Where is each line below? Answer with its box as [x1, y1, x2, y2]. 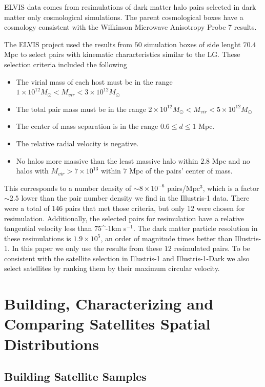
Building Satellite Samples [4, 369, 147, 384]
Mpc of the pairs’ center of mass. [129, 165, 233, 176]
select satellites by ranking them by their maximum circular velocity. [4, 263, 220, 274]
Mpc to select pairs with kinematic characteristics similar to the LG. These [4, 49, 240, 60]
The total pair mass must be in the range [16, 103, 146, 114]
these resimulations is [4, 233, 71, 243]
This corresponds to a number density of [4, 182, 132, 193]
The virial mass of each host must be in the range [16, 76, 173, 87]
